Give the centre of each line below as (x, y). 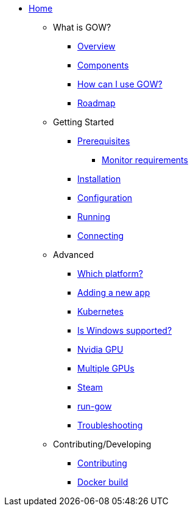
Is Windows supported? (125, 330)
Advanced (73, 255)
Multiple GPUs (106, 368)
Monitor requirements (145, 160)
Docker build (103, 482)
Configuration (105, 198)
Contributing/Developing (102, 444)
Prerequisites (104, 141)
